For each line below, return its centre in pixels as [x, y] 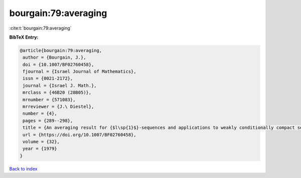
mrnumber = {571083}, [49, 100]
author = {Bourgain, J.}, [54, 57]
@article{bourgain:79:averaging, [61, 50]
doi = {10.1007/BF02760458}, [58, 64]
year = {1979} [40, 149]
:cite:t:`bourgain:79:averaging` [41, 28]
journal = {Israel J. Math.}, [60, 85]
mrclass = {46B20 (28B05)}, [57, 93]
